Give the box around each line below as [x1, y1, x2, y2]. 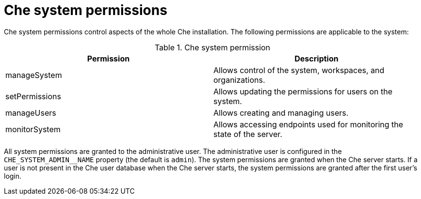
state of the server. [213, 129, 282, 139]
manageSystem [5, 70, 62, 80]
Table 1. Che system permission [154, 42, 271, 52]
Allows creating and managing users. [213, 107, 349, 118]
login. [4, 171, 22, 180]
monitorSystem [5, 124, 61, 134]
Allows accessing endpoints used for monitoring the [213, 119, 404, 129]
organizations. [213, 75, 265, 85]
